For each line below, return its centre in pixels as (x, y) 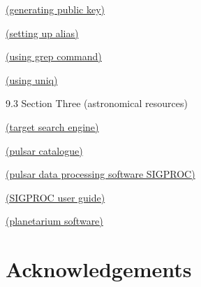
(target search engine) (52, 126)
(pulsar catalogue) (44, 150)
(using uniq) (32, 79)
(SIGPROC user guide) (55, 197)
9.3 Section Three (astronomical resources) (97, 103)
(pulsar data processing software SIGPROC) (100, 174)
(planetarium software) (54, 221)
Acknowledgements (99, 269)
